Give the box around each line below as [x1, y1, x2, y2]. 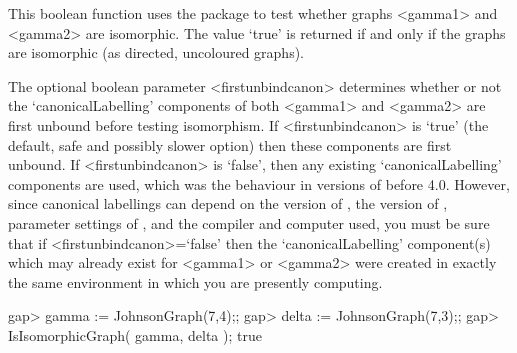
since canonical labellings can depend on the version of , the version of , [8, 193, 448, 214]
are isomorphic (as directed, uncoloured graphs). [8, 42, 305, 63]
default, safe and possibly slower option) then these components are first [8, 134, 452, 155]
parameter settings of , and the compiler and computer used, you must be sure [8, 212, 490, 233]
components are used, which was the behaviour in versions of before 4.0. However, [8, 173, 510, 194]
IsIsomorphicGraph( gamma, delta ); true [8, 324, 262, 345]
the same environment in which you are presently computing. [8, 271, 383, 292]
